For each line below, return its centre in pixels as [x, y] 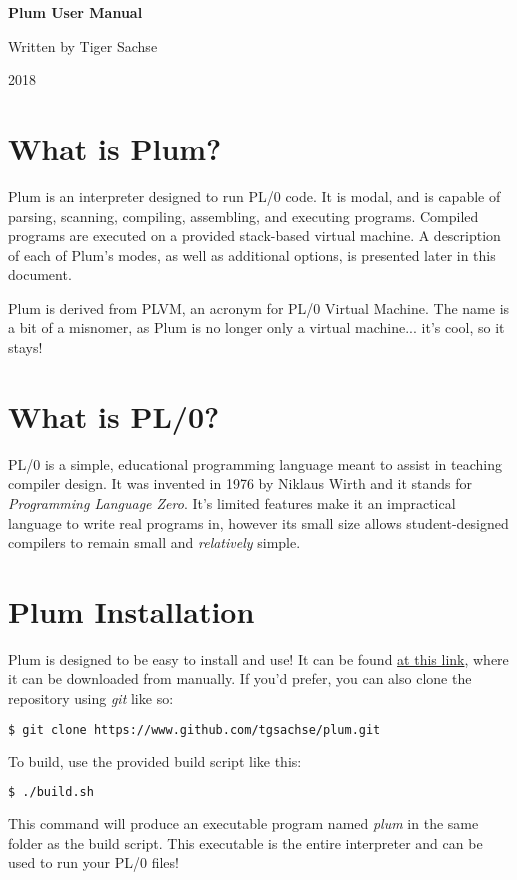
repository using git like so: [91, 698]
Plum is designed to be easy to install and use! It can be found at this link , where [258, 658]
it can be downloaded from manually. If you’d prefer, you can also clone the [240, 678]
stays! [25, 347]
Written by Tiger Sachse [83, 45]
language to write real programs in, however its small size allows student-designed [258, 522]
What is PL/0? [114, 415]
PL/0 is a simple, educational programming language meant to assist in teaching [255, 463]
